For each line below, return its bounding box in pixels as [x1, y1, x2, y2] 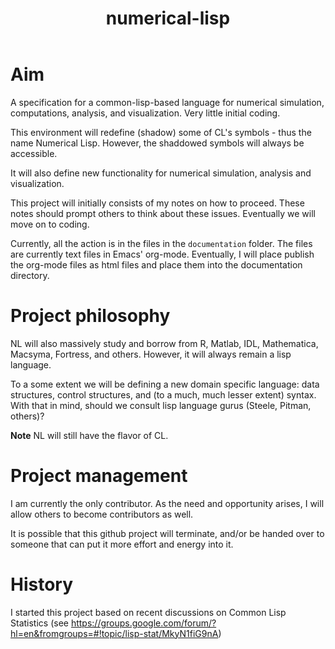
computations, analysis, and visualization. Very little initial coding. [10, 107, 281, 119]
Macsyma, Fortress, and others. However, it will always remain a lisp [10, 348, 292, 360]
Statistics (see [10, 617, 69, 629]
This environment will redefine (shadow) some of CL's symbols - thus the [10, 126, 312, 138]
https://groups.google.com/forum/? [70, 617, 217, 629]
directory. [10, 269, 50, 281]
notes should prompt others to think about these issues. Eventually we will [10, 207, 316, 219]
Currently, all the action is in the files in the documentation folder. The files [10, 237, 313, 249]
